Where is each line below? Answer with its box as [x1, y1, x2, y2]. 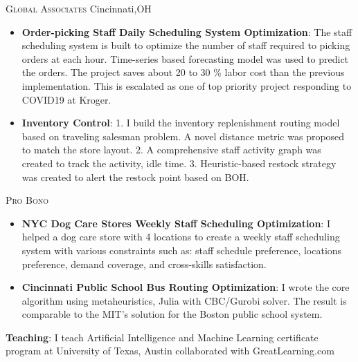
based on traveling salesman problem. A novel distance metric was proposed [21, 128, 345, 143]
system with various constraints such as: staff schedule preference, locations [21, 242, 342, 257]
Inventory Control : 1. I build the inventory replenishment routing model [21, 115, 340, 130]
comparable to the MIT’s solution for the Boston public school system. [21, 307, 323, 321]
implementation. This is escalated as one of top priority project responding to [21, 78, 352, 93]
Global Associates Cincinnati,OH [6, 1, 152, 15]
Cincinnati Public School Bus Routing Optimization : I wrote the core [21, 280, 350, 294]
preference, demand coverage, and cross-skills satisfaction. [21, 256, 267, 271]
